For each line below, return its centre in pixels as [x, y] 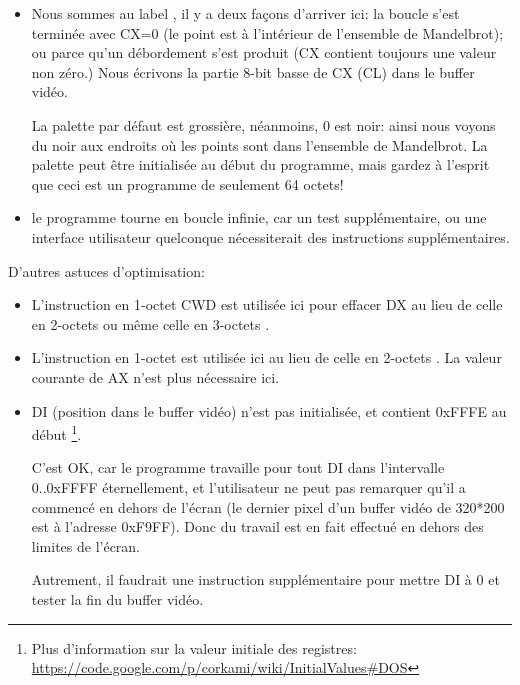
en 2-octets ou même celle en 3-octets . [150, 323]
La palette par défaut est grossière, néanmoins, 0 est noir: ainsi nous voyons [263, 124]
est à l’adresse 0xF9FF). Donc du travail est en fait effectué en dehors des [257, 526]
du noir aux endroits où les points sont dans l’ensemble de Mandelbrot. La [259, 144]
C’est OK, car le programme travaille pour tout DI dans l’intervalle [238, 467]
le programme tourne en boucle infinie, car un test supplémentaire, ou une [259, 217]
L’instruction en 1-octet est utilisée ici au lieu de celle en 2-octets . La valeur [266, 357]
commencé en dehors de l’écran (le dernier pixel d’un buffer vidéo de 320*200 [268, 506]
